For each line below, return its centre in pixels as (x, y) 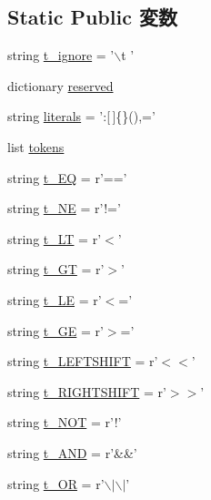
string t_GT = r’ (56, 269)
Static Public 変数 (92, 17)
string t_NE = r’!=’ (64, 208)
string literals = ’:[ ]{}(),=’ (81, 116)
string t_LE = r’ (55, 299)
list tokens (36, 146)
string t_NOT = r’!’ (65, 422)
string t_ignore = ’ (61, 55)
